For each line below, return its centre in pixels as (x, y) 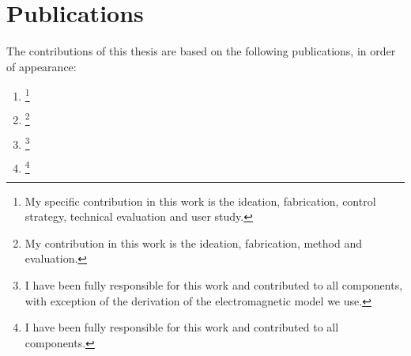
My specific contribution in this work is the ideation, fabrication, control (200, 201)
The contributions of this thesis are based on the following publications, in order (201, 51)
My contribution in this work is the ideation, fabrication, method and (193, 242)
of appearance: (41, 66)
